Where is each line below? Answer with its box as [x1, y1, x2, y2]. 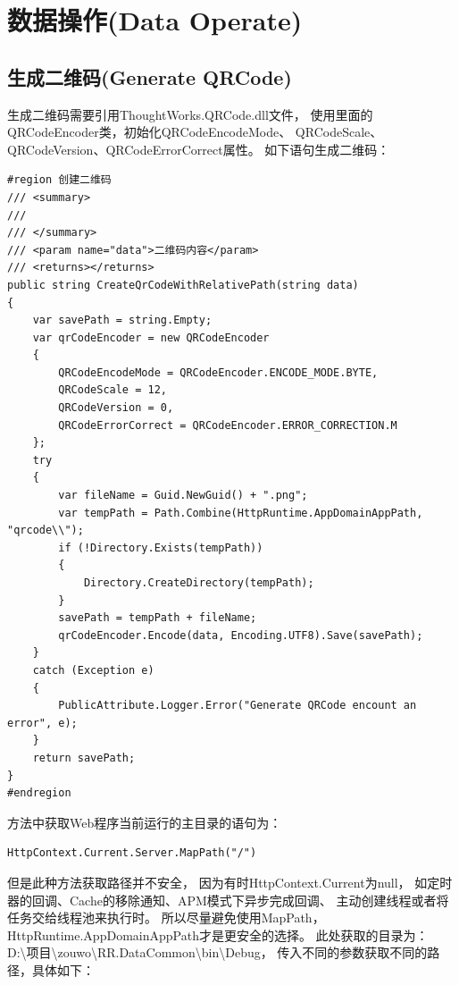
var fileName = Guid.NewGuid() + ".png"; [58, 489, 308, 502]
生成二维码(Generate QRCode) [7, 63, 292, 90]
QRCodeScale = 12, [58, 383, 167, 397]
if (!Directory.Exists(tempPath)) [58, 541, 263, 554]
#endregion [7, 787, 71, 800]
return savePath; [32, 751, 136, 764]
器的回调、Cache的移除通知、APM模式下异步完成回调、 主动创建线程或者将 [7, 890, 449, 909]
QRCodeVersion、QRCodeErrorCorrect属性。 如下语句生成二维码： [7, 139, 390, 158]
